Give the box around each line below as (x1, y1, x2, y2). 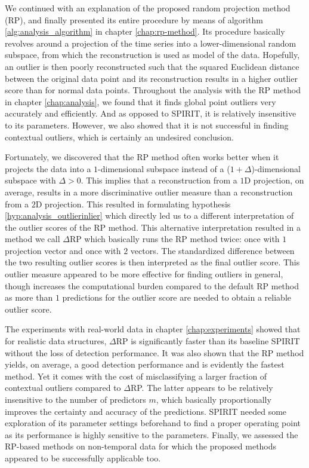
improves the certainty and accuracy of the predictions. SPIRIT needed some (5, 405, 287, 417)
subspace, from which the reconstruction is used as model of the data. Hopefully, (5, 48, 300, 61)
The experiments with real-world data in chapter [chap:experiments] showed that (5, 323, 301, 335)
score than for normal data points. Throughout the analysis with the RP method (5, 84, 301, 96)
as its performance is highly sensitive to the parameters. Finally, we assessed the (5, 428, 298, 441)
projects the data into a (5, 162, 91, 175)
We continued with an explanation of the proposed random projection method (5, 2, 291, 14)
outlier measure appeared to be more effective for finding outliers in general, (5, 268, 283, 280)
